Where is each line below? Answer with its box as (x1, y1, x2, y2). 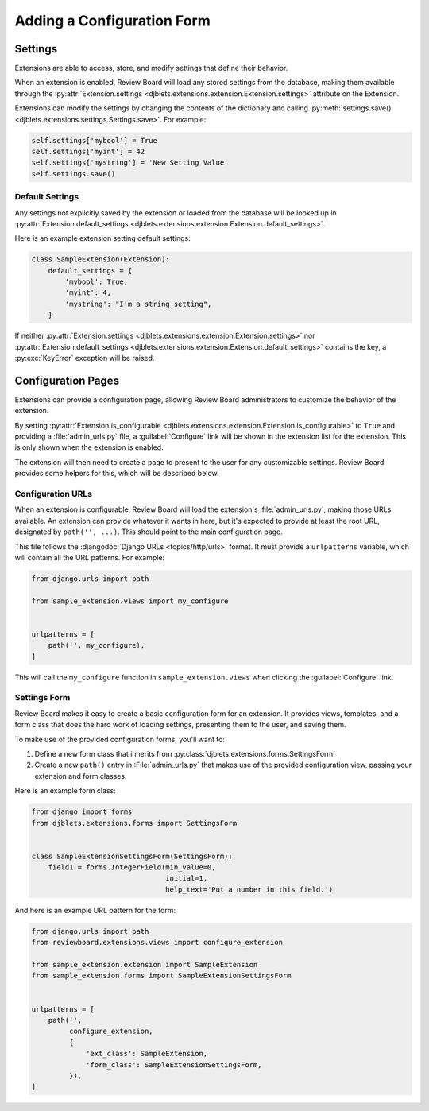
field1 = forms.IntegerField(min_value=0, (48, 863, 216, 872)
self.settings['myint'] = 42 (31, 147, 145, 156)
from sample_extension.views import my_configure (31, 596, 229, 606)
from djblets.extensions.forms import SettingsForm (31, 819, 238, 827)
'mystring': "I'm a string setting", (64, 299, 212, 308)
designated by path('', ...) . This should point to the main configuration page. (14, 527, 284, 536)
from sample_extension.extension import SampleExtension (31, 960, 258, 969)
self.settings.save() (31, 169, 116, 178)
